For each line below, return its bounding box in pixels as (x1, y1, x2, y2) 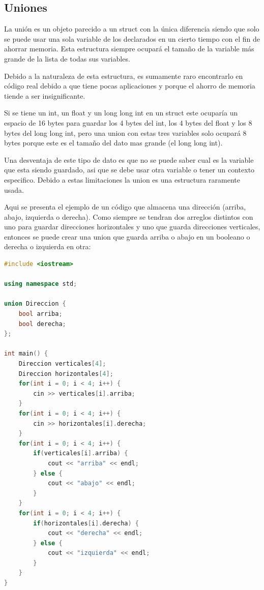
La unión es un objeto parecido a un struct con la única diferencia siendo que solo (4, 23, 259, 34)
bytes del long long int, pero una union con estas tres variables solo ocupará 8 (4, 127, 247, 138)
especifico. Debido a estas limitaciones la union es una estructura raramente (4, 174, 240, 185)
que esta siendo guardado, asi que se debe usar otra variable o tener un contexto (4, 164, 255, 175)
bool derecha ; (18, 320, 66, 328)
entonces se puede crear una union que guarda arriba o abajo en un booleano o (4, 231, 250, 242)
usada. (4, 184, 24, 195)
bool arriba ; (18, 310, 63, 318)
